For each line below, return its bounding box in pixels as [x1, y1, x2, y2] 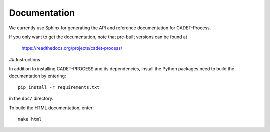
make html [18, 116, 42, 122]
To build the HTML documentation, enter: [9, 105, 94, 111]
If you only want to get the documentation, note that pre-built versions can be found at [9, 34, 187, 40]
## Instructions [9, 56, 41, 62]
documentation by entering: [9, 73, 66, 79]
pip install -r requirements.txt [18, 84, 100, 90]
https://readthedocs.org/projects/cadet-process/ [21, 45, 122, 51]
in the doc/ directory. [9, 95, 53, 102]
